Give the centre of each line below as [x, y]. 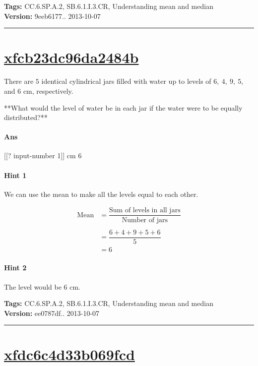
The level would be [33, 286]
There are [19, 81]
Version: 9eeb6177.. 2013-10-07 [52, 16]
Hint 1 [15, 175]
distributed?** [26, 117]
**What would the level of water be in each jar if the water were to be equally [123, 107]
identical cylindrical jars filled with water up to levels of [126, 81]
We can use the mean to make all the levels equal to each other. [101, 194]
